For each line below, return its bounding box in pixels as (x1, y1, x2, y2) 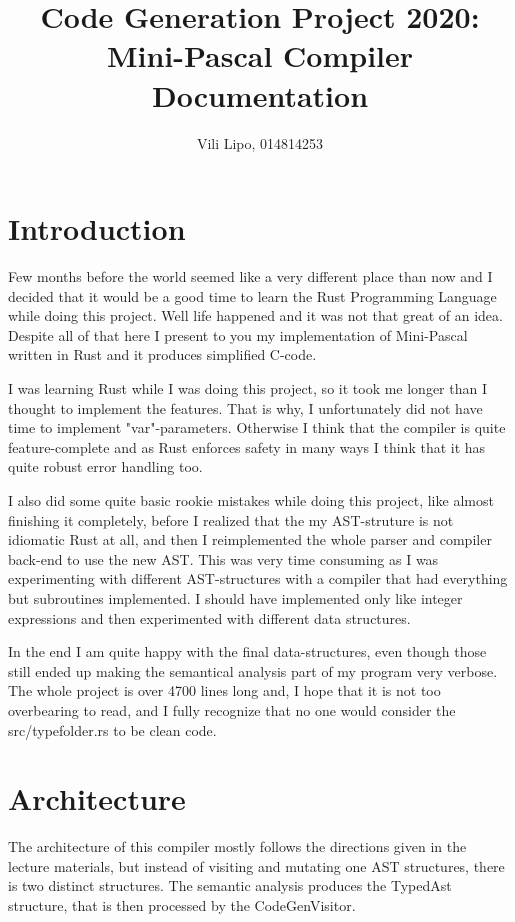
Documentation (151, 74, 369, 115)
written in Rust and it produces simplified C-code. (8, 344, 317, 365)
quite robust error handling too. (8, 456, 203, 477)
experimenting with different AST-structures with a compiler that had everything (8, 568, 508, 589)
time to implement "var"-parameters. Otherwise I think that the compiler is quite (8, 417, 506, 438)
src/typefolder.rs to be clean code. (8, 719, 217, 740)
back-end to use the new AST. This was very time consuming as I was (8, 548, 439, 569)
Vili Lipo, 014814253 (196, 132, 324, 153)
